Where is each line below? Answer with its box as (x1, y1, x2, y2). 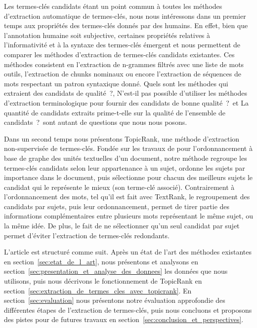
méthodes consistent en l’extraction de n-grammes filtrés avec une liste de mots (4, 59, 244, 69)
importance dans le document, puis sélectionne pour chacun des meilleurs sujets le (4, 172, 253, 182)
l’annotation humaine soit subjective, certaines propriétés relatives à (4, 30, 211, 40)
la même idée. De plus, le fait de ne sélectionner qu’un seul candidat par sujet (4, 220, 240, 231)
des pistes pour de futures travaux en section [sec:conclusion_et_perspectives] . (4, 314, 244, 325)
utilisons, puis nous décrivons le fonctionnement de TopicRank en (4, 276, 202, 286)
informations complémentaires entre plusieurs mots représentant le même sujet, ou (4, 211, 253, 221)
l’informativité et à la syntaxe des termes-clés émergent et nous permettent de (4, 39, 241, 50)
